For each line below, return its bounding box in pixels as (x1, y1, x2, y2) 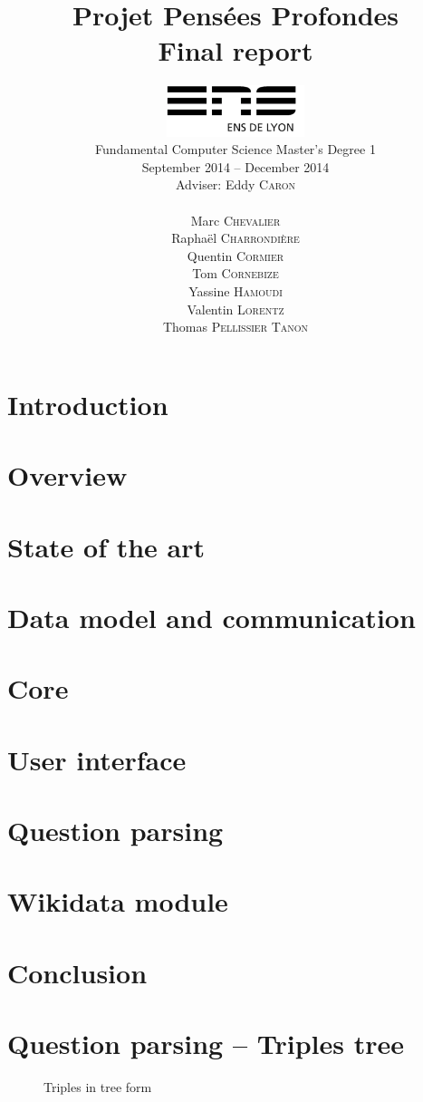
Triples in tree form (43, 1078, 152, 1097)
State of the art (7, 527, 206, 565)
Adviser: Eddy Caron (175, 175, 296, 194)
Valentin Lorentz (187, 299, 284, 318)
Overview (7, 457, 128, 494)
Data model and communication (7, 598, 416, 635)
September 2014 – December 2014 (141, 157, 330, 176)
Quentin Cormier (187, 246, 284, 265)
